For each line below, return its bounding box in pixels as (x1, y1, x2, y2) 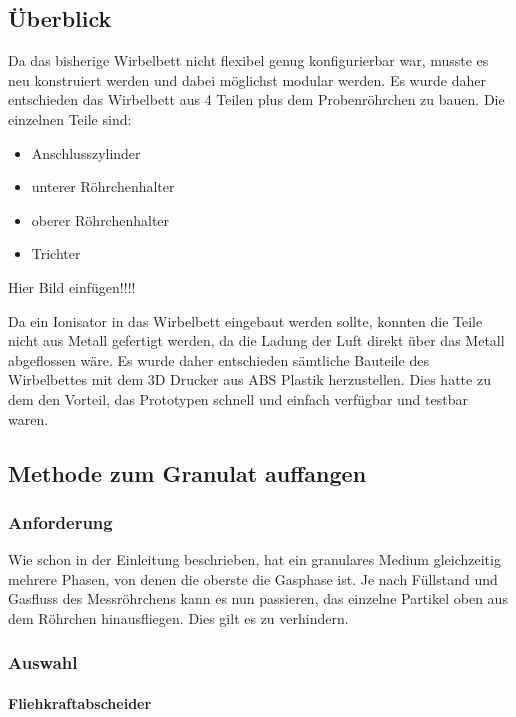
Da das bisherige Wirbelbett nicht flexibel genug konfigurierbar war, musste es (8, 50, 489, 71)
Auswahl (8, 650, 78, 675)
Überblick (8, 3, 112, 34)
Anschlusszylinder (31, 142, 141, 163)
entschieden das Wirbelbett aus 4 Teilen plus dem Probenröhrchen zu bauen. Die (8, 89, 505, 110)
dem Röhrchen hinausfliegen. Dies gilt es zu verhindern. (8, 607, 349, 628)
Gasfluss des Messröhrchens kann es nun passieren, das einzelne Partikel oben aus (8, 588, 508, 609)
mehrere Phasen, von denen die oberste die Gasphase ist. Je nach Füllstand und (8, 568, 498, 589)
